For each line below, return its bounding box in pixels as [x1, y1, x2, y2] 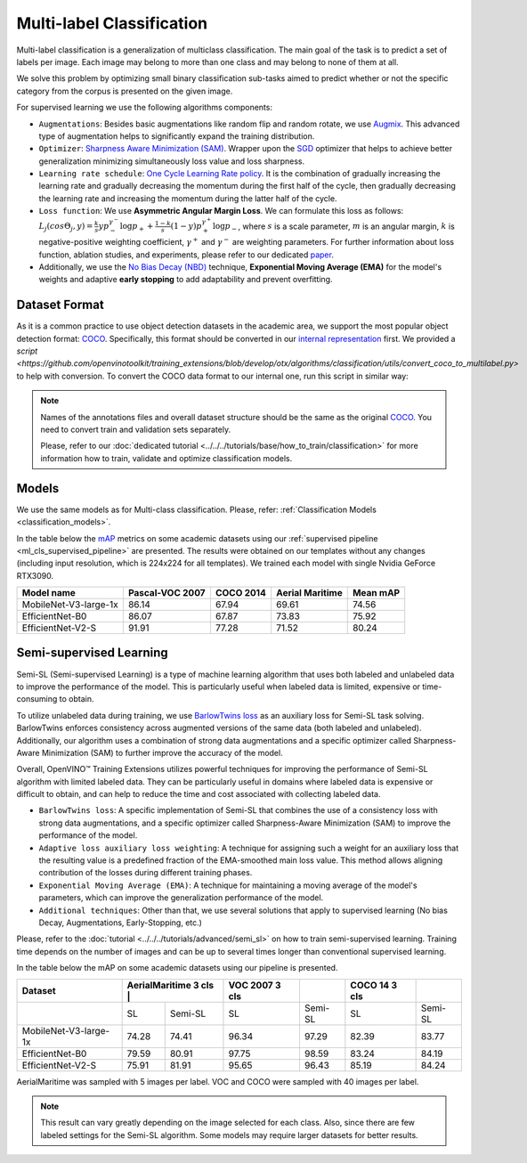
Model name [21, 587, 76, 599]
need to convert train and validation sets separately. [40, 424, 231, 435]
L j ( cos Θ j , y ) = [38, 221, 93, 233]
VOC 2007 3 [228, 979, 281, 991]
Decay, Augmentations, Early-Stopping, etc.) [38, 917, 202, 928]
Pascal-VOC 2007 [127, 587, 206, 599]
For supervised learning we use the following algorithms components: [16, 102, 273, 113]
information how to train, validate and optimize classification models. [40, 452, 293, 463]
